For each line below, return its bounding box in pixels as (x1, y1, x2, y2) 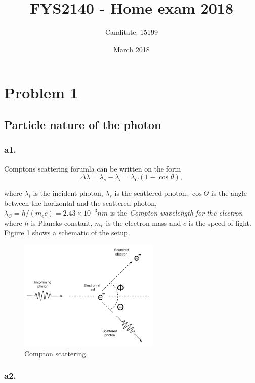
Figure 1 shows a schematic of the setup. (4, 227, 130, 238)
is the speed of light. (188, 217, 251, 228)
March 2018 (113, 44, 150, 54)
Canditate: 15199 (105, 27, 158, 37)
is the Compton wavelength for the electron (110, 207, 243, 218)
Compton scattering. (24, 348, 88, 358)
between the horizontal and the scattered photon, (4, 197, 157, 208)
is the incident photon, (33, 188, 103, 198)
